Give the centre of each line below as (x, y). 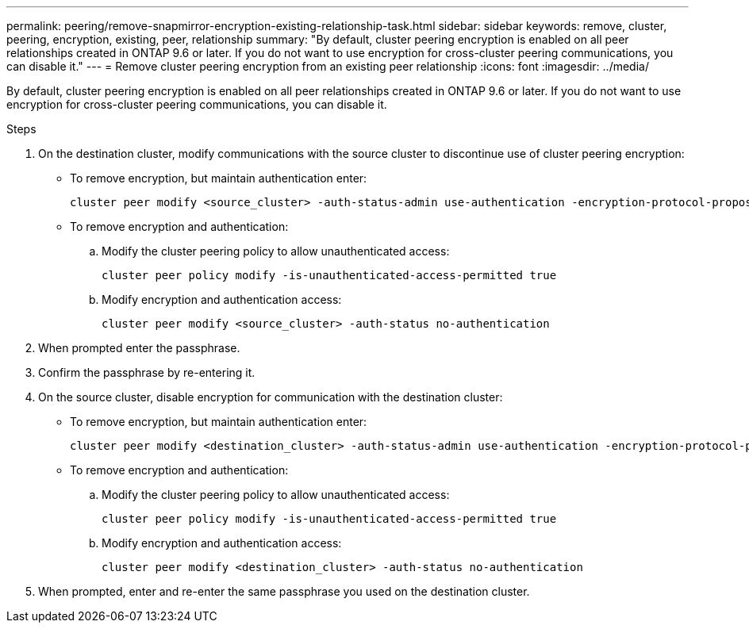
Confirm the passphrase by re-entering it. (147, 372)
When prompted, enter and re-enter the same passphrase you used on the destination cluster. (284, 591)
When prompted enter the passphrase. (139, 348)
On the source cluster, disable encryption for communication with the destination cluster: (271, 397)
